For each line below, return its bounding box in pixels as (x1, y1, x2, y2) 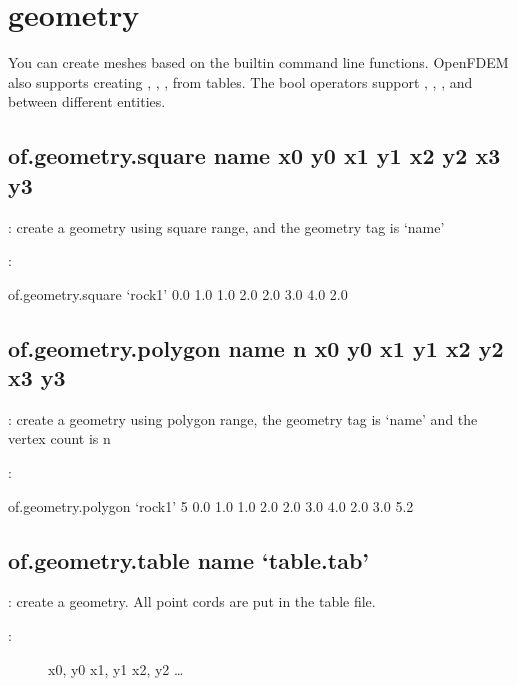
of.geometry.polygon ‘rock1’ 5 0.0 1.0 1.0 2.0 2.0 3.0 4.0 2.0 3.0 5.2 (8, 495, 414, 516)
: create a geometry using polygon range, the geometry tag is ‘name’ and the (8, 408, 478, 429)
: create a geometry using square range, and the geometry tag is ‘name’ (8, 216, 445, 237)
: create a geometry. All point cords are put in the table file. (8, 591, 376, 612)
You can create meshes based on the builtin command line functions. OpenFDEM (8, 52, 509, 73)
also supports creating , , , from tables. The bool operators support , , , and (8, 71, 473, 92)
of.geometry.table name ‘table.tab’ (8, 544, 370, 575)
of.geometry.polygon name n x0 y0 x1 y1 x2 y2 (8, 332, 504, 363)
